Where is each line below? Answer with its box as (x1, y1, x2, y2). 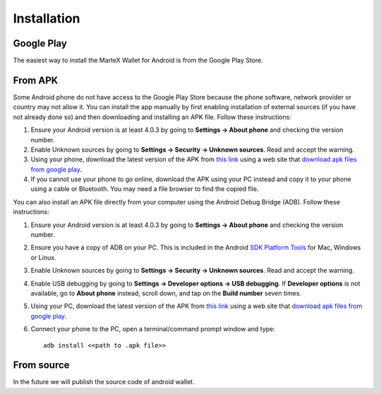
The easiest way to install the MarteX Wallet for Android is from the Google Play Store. (13, 56, 264, 65)
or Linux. (30, 253, 56, 261)
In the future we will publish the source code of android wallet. (13, 378, 195, 386)
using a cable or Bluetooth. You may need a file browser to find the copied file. (30, 185, 259, 193)
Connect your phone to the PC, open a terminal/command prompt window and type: (30, 325, 275, 333)
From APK (13, 74, 59, 86)
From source (13, 359, 70, 371)
